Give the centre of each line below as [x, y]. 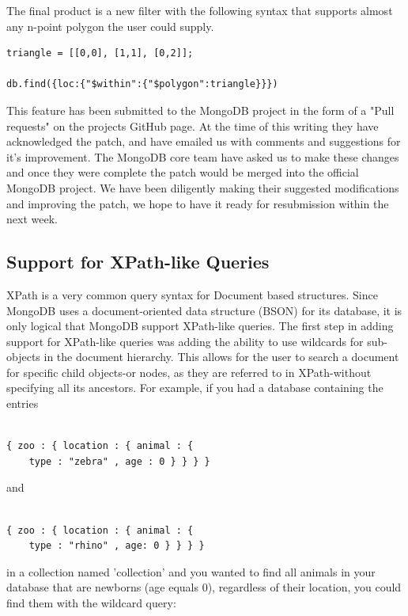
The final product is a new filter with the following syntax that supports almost [200, 10]
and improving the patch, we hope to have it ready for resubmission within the [198, 203]
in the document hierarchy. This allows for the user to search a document [221, 357]
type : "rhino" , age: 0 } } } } [117, 546]
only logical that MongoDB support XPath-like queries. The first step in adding [200, 326]
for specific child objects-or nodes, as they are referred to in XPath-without [189, 372]
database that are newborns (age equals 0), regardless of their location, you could [204, 587]
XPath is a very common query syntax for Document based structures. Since [192, 294]
